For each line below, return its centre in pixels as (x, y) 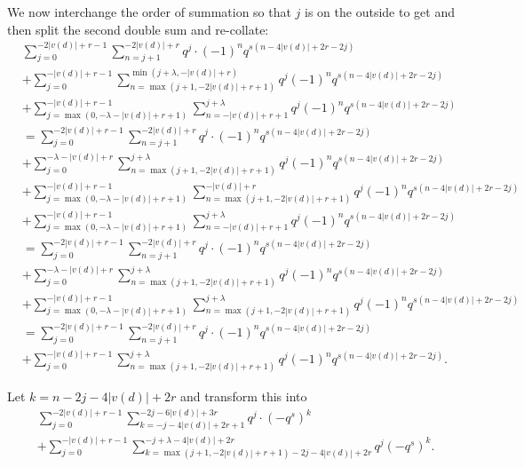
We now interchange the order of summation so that (149, 12)
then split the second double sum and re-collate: (138, 29)
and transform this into (243, 396)
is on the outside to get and (380, 12)
